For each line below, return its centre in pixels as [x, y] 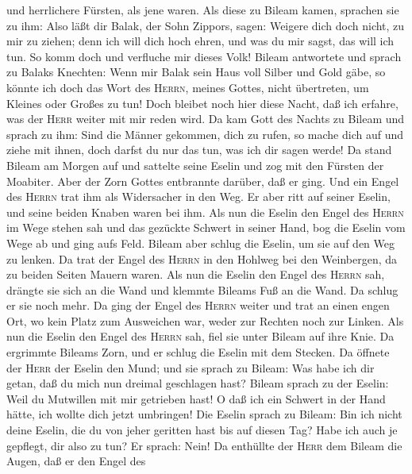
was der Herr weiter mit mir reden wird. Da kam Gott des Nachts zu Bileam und [206, 119]
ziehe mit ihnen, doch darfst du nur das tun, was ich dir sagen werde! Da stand [199, 150]
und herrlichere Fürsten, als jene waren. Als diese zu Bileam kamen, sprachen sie [203, 10]
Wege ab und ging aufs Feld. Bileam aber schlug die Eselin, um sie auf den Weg [200, 243]
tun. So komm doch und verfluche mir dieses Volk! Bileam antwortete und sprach [204, 56]
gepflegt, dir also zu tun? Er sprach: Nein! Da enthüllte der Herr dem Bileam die [204, 445]
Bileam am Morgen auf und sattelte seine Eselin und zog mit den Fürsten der [195, 165]
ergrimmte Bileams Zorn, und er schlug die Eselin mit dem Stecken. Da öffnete [198, 352]
